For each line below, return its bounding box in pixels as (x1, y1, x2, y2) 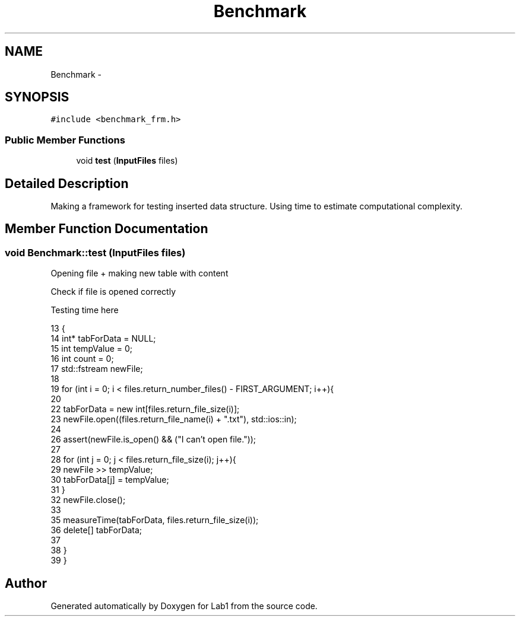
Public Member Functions (5, 133, 125, 146)
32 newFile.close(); (50, 495, 126, 505)
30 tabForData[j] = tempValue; (50, 474, 169, 485)
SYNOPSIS (5, 90, 69, 105)
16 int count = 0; (50, 354, 114, 364)
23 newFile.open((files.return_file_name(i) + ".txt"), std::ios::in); (50, 414, 297, 425)
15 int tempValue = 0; (50, 343, 133, 354)
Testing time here (50, 305, 119, 316)
